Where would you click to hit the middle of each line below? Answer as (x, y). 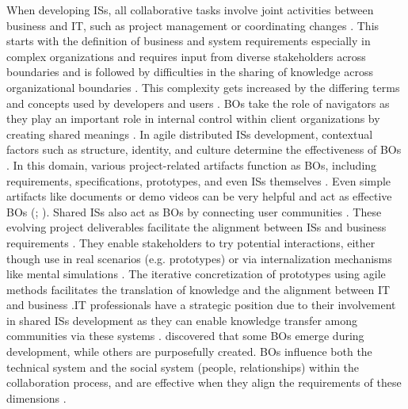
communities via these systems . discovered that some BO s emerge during (185, 336)
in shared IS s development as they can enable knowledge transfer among (182, 320)
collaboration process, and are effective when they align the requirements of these (204, 382)
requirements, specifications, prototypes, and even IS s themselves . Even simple (199, 180)
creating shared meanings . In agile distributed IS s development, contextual (190, 134)
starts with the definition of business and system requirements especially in (189, 41)
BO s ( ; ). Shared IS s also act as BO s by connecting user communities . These (194, 211)
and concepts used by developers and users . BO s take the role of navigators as (198, 103)
